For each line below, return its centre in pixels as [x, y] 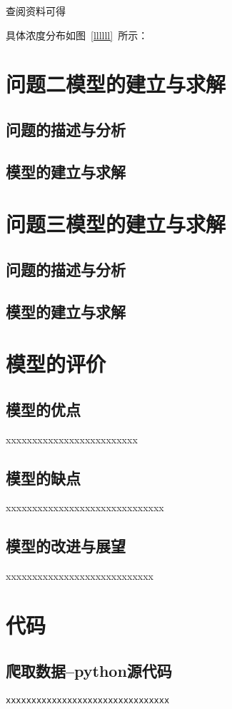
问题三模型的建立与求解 [116, 224]
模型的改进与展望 [66, 546]
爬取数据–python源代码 [89, 670]
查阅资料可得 [36, 11]
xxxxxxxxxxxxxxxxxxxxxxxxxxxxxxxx [88, 701]
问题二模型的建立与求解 [116, 84]
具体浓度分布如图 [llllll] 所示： [77, 35]
